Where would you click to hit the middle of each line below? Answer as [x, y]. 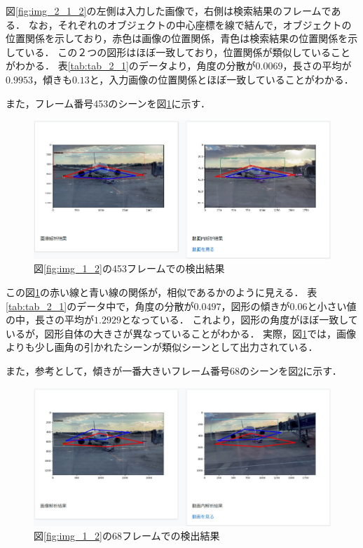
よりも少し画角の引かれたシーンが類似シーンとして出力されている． [162, 347]
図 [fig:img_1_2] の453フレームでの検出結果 [129, 268]
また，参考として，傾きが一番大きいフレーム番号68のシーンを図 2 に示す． [174, 370]
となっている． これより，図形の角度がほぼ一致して [239, 320]
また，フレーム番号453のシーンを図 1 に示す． [108, 103]
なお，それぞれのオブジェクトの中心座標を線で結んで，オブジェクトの [190, 24]
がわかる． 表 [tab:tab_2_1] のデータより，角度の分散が [131, 66]
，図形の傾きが [255, 306]
